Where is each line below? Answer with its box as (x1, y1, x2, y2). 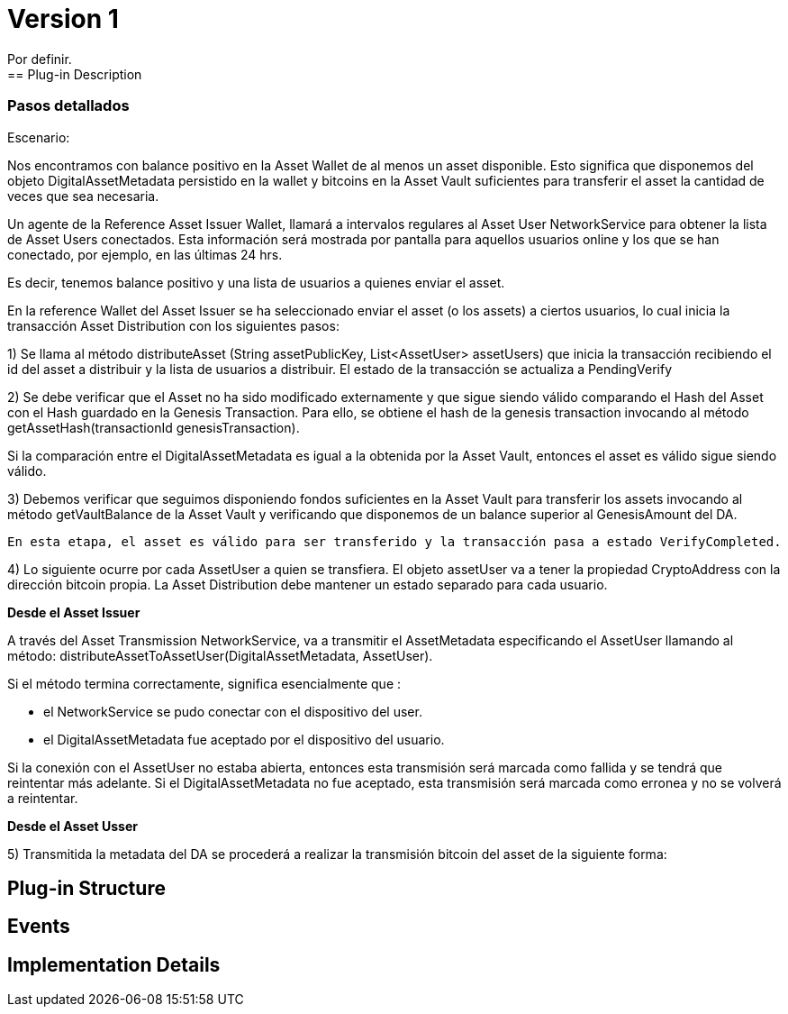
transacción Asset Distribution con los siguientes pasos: (7, 317, 340, 333)
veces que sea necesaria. (7, 187, 159, 204)
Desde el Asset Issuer (7, 604, 140, 620)
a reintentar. (7, 790, 78, 806)
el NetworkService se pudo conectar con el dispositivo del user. (43, 703, 422, 719)
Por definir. (7, 50, 72, 67)
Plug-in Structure (7, 876, 166, 900)
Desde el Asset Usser (7, 818, 138, 834)
